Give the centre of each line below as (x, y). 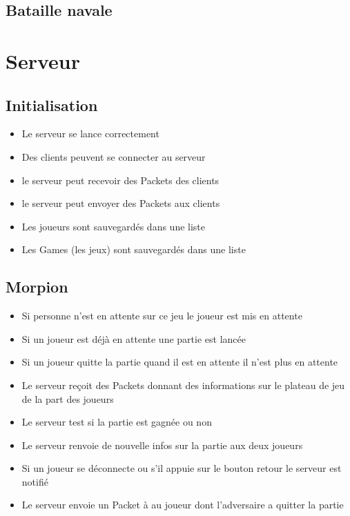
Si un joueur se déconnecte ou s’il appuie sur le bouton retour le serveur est (182, 468)
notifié (35, 481)
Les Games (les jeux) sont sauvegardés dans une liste (134, 249)
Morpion (37, 287)
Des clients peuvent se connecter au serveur (114, 156)
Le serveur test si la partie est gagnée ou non (117, 422)
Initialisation (52, 105)
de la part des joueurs (68, 398)
